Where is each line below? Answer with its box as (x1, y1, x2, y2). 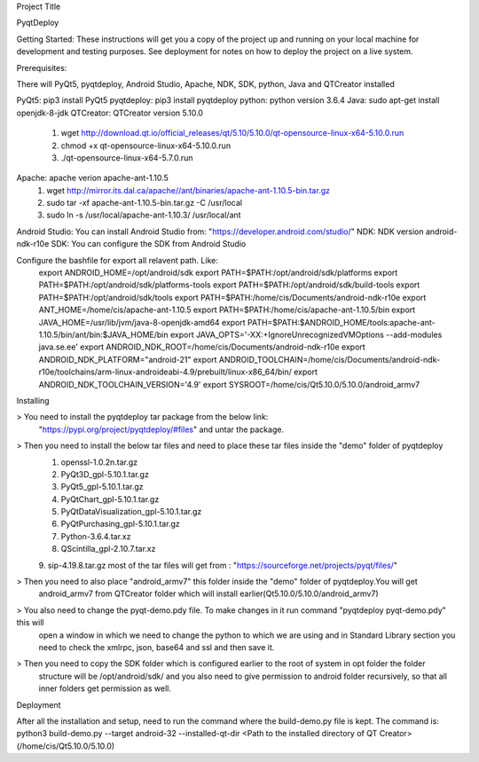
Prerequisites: (16, 62, 67, 73)
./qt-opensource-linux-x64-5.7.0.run (60, 152, 194, 163)
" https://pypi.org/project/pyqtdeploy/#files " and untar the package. (38, 424, 284, 435)
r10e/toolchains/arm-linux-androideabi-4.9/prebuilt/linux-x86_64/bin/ (38, 366, 293, 377)
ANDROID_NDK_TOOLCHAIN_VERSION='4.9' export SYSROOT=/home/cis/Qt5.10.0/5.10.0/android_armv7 (38, 379, 420, 389)
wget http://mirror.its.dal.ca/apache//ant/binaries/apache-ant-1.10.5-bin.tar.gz (46, 185, 330, 195)
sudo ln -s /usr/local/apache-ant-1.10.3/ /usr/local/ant (46, 209, 241, 221)
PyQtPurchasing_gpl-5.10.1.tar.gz (60, 519, 181, 530)
